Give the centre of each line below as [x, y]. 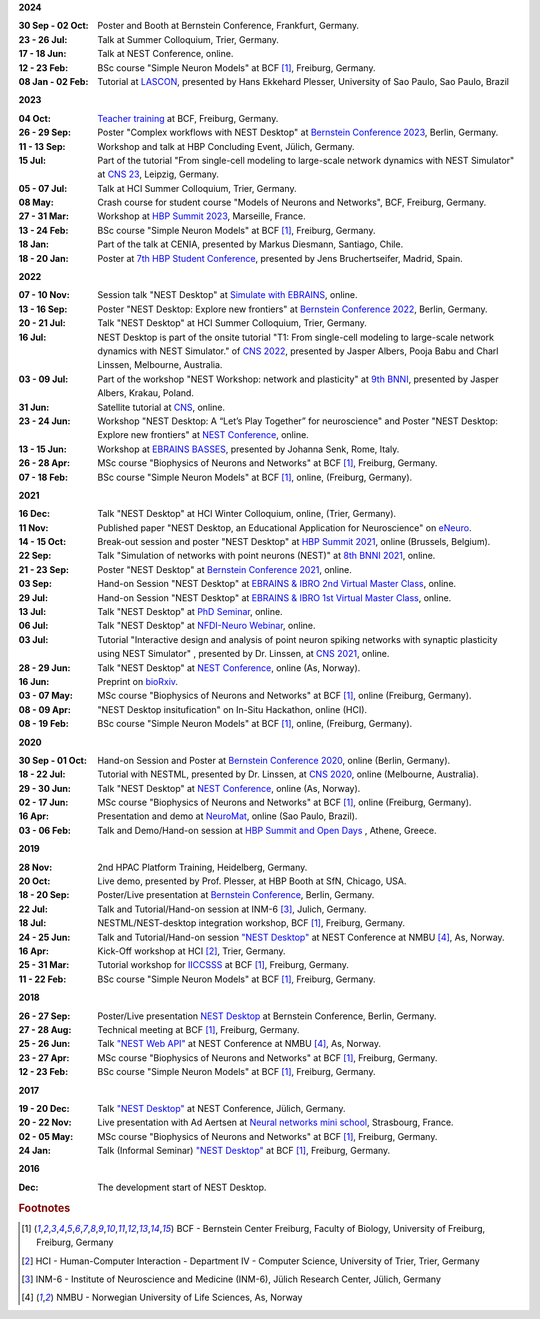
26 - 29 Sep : [45, 132]
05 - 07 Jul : [43, 188]
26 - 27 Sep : [44, 1016]
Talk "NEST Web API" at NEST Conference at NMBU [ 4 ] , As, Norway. [239, 1044]
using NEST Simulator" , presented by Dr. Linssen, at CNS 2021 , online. [243, 654]
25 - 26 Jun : [44, 1044]
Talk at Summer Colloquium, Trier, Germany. [188, 39]
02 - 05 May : [46, 1136]
